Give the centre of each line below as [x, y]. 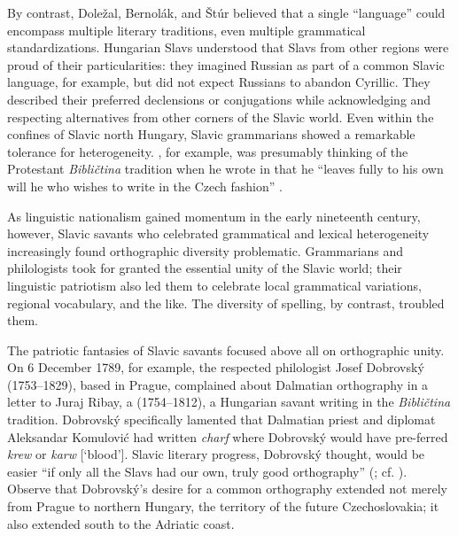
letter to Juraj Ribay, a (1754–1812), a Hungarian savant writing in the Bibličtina [229, 402]
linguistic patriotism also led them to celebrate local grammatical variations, [214, 285]
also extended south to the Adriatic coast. [121, 523]
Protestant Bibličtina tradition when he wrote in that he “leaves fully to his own [225, 169]
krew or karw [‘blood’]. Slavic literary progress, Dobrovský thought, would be [216, 454]
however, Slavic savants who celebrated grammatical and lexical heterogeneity [218, 233]
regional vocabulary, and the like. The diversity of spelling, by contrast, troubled [226, 303]
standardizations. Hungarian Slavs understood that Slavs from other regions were [228, 47]
